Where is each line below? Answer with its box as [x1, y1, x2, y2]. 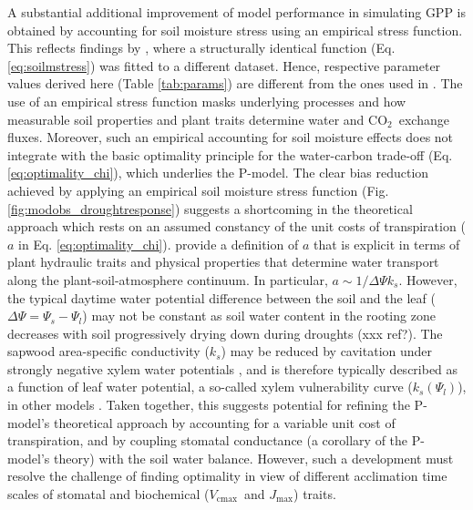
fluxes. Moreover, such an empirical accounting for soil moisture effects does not [7, 127, 454, 147]
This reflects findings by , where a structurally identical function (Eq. [7, 38, 396, 57]
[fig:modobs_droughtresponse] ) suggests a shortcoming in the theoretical [7, 199, 413, 218]
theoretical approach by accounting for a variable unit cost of [54, 413, 396, 432]
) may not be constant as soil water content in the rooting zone [82, 306, 436, 325]
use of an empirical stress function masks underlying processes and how [7, 91, 406, 110]
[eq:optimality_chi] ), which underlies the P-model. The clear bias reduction [7, 163, 429, 182]
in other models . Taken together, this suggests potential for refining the [7, 395, 410, 414]
